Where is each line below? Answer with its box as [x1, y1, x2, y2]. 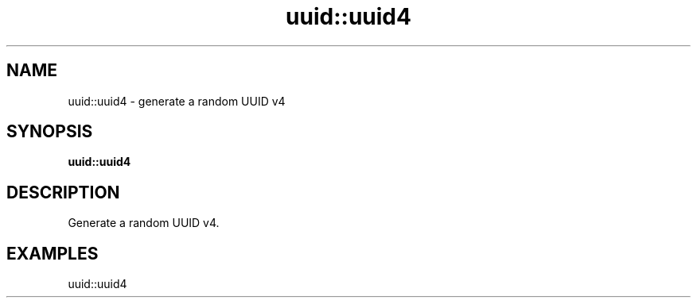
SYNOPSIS [6, 121, 93, 142]
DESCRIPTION [6, 182, 120, 202]
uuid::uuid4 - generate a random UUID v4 [68, 94, 286, 108]
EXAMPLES [6, 243, 99, 264]
